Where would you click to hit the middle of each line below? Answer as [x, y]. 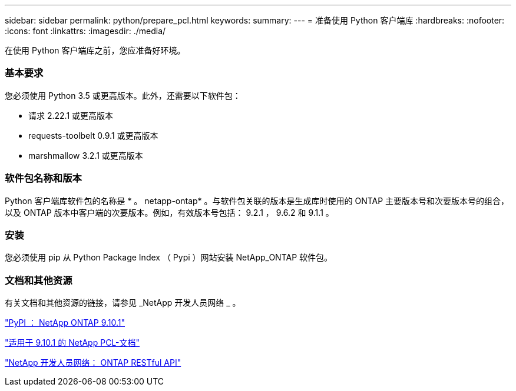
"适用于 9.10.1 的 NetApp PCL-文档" [72, 342]
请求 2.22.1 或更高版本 [71, 115]
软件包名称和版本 [43, 178]
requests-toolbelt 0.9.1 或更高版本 [93, 135]
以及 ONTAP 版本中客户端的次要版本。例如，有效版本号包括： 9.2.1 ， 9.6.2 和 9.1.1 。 [169, 212]
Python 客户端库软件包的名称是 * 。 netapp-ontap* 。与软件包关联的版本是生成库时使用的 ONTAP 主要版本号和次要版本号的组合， [257, 200]
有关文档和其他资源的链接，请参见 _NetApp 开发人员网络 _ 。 [123, 303]
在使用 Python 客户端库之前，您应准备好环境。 [95, 50]
